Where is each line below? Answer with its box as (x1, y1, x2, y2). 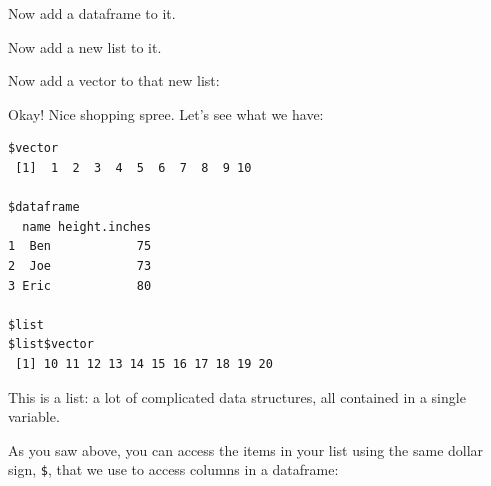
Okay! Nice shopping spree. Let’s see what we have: (8, 103, 324, 124)
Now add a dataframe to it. (8, 3, 176, 23)
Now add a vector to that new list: (8, 70, 220, 91)
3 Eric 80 (8, 278, 152, 293)
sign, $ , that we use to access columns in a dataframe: (8, 459, 339, 480)
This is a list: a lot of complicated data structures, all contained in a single (8, 386, 466, 407)
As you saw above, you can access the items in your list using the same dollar (8, 439, 484, 460)
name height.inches (22, 219, 152, 234)
